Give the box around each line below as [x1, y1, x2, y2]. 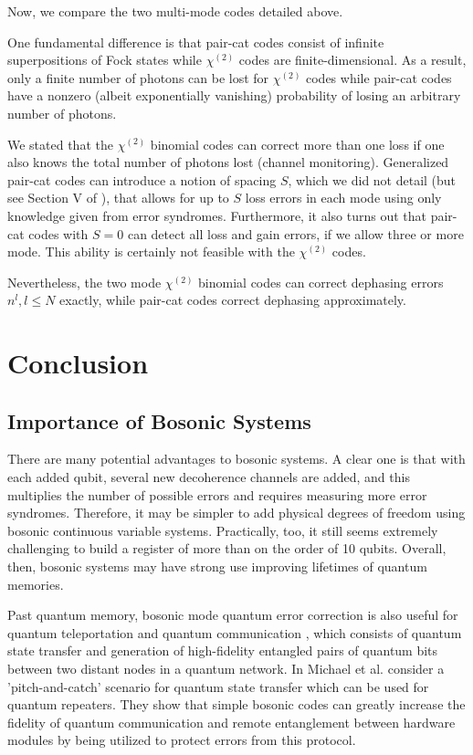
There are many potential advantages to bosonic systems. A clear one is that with [7, 449, 466, 468]
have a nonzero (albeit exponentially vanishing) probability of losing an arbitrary [7, 86, 461, 105]
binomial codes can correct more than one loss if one [150, 134, 445, 153]
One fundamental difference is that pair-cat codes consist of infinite [7, 32, 384, 51]
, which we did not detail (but [288, 170, 457, 189]
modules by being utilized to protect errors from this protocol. [7, 730, 356, 750]
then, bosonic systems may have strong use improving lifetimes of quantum [7, 557, 427, 576]
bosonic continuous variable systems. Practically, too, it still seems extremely [7, 520, 438, 540]
